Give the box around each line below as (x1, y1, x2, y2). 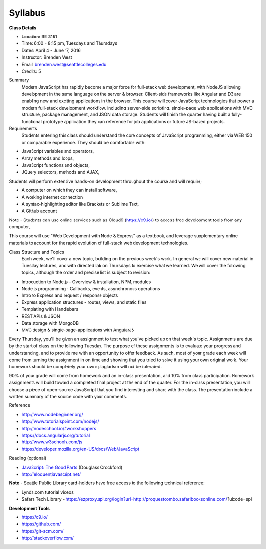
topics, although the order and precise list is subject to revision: (21, 269, 150, 276)
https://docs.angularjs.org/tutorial (21, 432, 90, 439)
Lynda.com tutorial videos (21, 489, 74, 495)
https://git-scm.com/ (21, 528, 64, 534)
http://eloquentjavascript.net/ (21, 471, 81, 477)
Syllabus (9, 7, 46, 18)
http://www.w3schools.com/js (21, 439, 83, 445)
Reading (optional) (9, 455, 47, 461)
